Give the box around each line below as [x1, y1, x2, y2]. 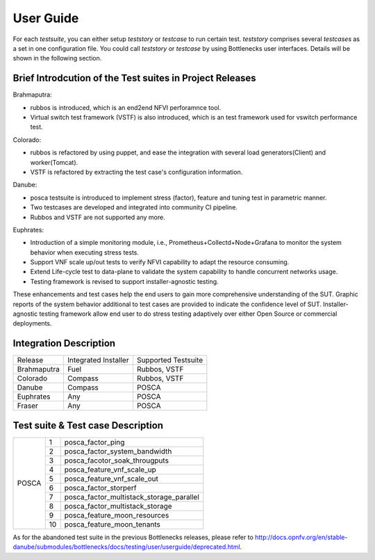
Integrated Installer [67, 355, 129, 365]
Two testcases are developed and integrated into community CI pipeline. [30, 203, 237, 211]
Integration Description [12, 337, 116, 349]
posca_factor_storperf [64, 483, 137, 493]
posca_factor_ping [64, 437, 125, 447]
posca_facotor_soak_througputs [64, 456, 169, 465]
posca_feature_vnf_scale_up [64, 465, 156, 474]
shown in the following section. [12, 54, 102, 63]
